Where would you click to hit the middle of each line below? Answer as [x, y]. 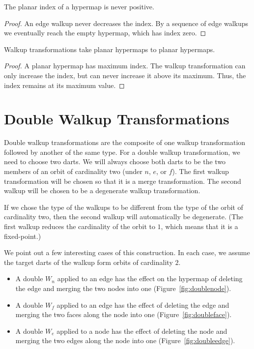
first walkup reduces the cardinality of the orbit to [80, 226]
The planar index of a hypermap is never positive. [79, 6]
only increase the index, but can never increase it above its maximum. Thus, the [125, 75]
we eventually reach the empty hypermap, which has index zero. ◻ [105, 33]
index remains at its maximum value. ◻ [64, 85]
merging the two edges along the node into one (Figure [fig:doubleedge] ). [125, 340]
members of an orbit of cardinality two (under [73, 171]
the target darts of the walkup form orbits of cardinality [88, 262]
